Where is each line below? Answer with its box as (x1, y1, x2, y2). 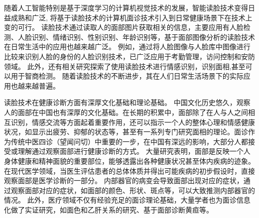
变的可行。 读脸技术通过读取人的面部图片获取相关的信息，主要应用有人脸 (4, 22, 244, 32)
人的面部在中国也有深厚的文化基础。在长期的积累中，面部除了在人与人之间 (4, 107, 248, 117)
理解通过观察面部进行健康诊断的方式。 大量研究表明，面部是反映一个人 (17, 146, 251, 156)
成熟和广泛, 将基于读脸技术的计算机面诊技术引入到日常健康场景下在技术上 (10, 12, 253, 22)
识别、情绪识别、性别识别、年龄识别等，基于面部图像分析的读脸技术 (31, 31, 255, 42)
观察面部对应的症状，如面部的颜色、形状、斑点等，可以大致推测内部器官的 (10, 185, 255, 195)
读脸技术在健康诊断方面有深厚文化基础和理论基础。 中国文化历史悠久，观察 (4, 97, 251, 108)
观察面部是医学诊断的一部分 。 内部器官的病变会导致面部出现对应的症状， (4, 175, 244, 186)
